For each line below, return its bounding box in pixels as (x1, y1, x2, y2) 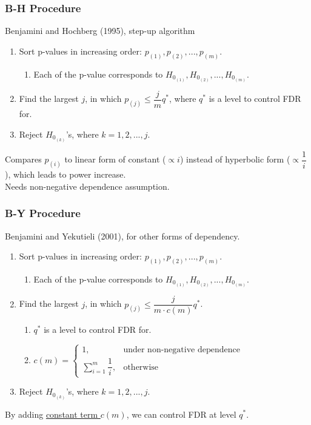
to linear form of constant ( (64, 153, 166, 166)
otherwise (123, 363, 159, 372)
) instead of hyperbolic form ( (179, 153, 290, 166)
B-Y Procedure (5, 206, 81, 221)
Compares (5, 153, 42, 166)
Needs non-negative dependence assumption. (5, 179, 170, 192)
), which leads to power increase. (5, 168, 126, 181)
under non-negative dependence (123, 346, 240, 355)
